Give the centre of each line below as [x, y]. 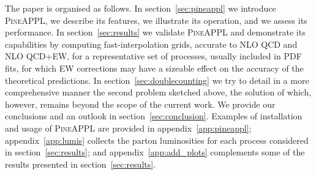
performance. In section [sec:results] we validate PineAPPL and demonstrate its [155, 32]
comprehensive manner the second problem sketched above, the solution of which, [158, 92]
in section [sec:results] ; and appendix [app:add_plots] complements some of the [155, 152]
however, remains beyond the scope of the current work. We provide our [140, 104]
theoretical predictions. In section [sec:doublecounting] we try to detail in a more [157, 80]
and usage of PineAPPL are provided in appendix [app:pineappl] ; [128, 128]
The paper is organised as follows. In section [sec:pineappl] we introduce [141, 8]
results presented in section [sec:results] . [81, 164]
